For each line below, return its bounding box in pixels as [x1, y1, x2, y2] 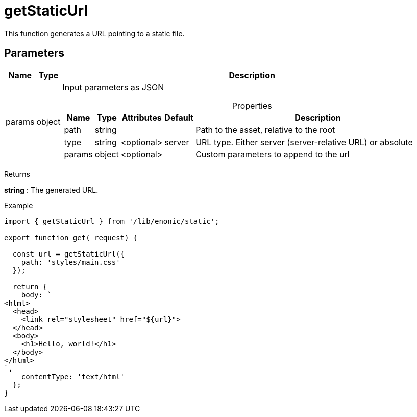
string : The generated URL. [4, 185, 99, 194]
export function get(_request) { [4, 233, 138, 242]
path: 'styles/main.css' [21, 258, 120, 266]
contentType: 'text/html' [21, 372, 125, 381]
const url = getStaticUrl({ [12, 249, 125, 258]
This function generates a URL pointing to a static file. [4, 29, 185, 38]
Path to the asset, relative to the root [195, 124, 335, 135]
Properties [232, 100, 272, 111]
